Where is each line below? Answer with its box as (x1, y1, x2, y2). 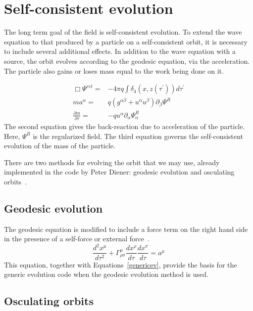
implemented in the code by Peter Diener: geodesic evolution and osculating (4, 167, 235, 177)
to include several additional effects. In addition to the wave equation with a (4, 46, 236, 56)
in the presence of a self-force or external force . (4, 233, 150, 244)
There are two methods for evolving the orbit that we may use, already (4, 157, 220, 167)
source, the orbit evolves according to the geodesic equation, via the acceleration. (4, 55, 250, 66)
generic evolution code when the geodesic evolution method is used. (4, 269, 208, 279)
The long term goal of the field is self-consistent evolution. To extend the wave (4, 27, 242, 37)
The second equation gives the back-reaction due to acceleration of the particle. (4, 121, 245, 132)
